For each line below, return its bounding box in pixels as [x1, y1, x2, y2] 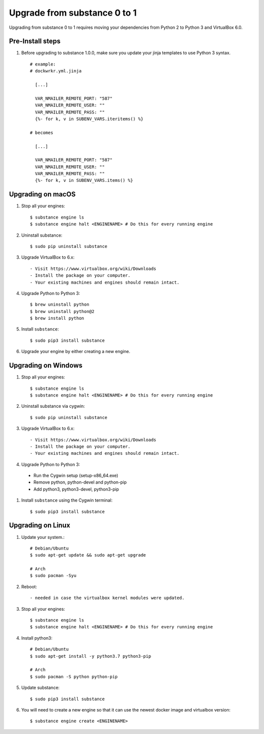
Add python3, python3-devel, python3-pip [33, 486, 119, 492]
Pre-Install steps [9, 37, 61, 45]
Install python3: [21, 635, 53, 641]
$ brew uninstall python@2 [30, 309, 95, 314]
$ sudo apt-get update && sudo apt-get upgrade [30, 553, 146, 558]
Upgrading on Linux [9, 521, 70, 530]
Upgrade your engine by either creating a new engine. [21, 349, 131, 355]
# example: [30, 61, 56, 67]
